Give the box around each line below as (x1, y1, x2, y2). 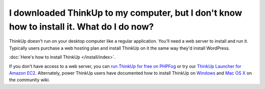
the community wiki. (9, 77, 50, 83)
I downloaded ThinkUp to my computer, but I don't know (9, 7, 242, 18)
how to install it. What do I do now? (9, 21, 154, 32)
